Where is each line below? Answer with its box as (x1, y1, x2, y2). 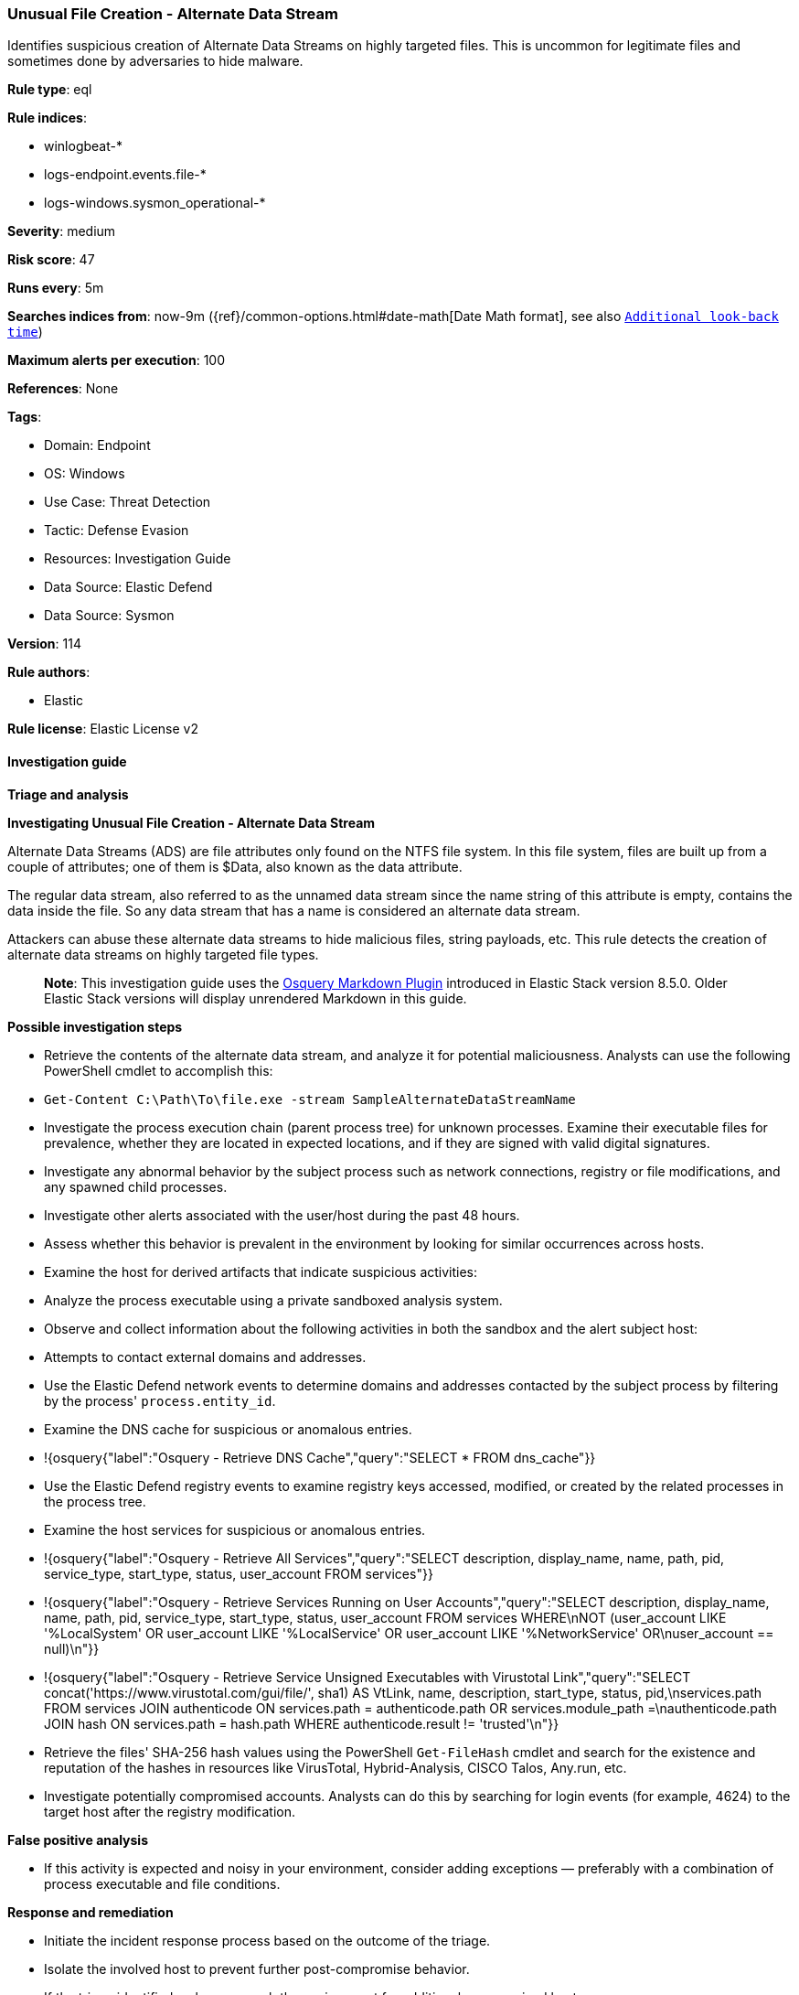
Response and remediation (7, 1904, 174, 1920)
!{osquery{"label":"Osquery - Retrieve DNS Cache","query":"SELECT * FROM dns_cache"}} (44, 1449, 596, 1465)
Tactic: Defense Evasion (44, 522, 189, 539)
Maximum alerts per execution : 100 (7, 352, 226, 369)
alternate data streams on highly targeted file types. (7, 946, 319, 962)
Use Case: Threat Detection (44, 494, 211, 510)
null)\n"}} (44, 1640, 100, 1657)
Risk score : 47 (7, 252, 95, 268)
